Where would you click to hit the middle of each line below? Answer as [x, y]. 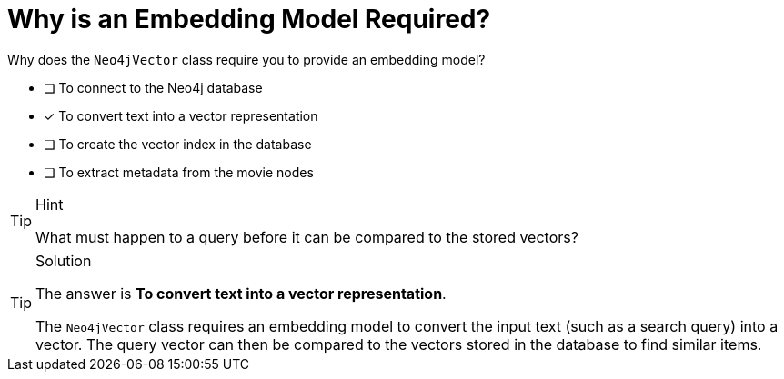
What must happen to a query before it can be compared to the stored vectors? [307, 237]
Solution [64, 260]
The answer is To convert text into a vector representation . [241, 293]
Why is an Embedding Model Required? [249, 19]
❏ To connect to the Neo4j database [153, 87]
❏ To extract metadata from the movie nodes [179, 172]
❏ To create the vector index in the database [178, 144]
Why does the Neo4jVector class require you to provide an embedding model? [246, 59]
